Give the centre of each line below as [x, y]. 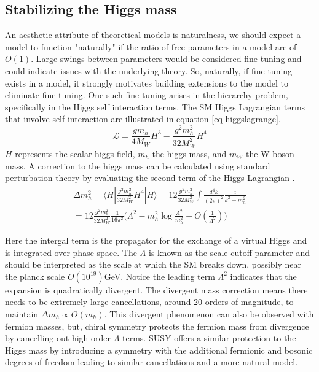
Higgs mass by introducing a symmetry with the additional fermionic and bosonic [159, 350]
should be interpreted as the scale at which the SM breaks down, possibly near [153, 264]
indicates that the [263, 276]
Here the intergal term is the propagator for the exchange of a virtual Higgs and [156, 240]
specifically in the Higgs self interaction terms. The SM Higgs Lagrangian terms [155, 107]
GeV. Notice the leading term [159, 276]
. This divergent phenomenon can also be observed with [209, 314]
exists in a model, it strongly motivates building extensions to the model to [147, 83]
